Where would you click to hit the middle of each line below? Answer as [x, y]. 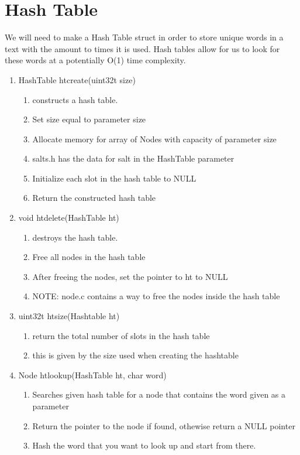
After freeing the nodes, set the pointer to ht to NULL [130, 276]
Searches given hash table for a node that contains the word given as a [159, 394]
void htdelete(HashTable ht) [69, 218]
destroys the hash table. [75, 237]
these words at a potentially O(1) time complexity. [95, 60]
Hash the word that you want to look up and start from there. [144, 445]
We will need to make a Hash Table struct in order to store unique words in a [144, 37]
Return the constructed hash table [94, 198]
